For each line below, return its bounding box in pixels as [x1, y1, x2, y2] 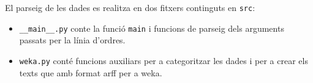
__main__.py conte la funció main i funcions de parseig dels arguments [19, 21, 284, 34]
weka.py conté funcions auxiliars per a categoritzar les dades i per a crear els [19, 54, 308, 67]
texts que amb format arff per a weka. [19, 66, 162, 79]
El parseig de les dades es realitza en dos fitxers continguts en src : [5, 1, 255, 13]
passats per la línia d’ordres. [19, 34, 126, 46]
